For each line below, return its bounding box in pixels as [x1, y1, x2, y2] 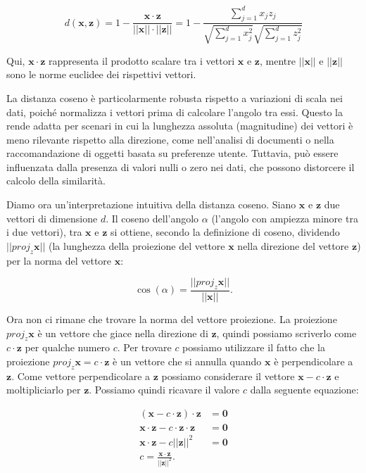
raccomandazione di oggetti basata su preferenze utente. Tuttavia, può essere [6, 146, 339, 160]
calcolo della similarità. [6, 173, 106, 188]
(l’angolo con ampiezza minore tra [211, 210, 358, 225]
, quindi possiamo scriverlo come [216, 325, 357, 340]
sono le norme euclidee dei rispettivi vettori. [6, 67, 196, 82]
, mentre [259, 53, 296, 68]
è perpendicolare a [274, 354, 353, 369]
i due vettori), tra [6, 225, 82, 239]
